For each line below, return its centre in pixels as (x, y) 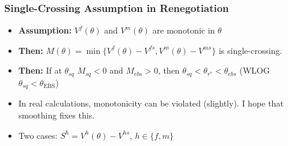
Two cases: (38, 135)
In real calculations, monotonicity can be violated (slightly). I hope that (151, 103)
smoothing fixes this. (57, 115)
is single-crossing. (250, 50)
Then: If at (40, 70)
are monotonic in (184, 30)
